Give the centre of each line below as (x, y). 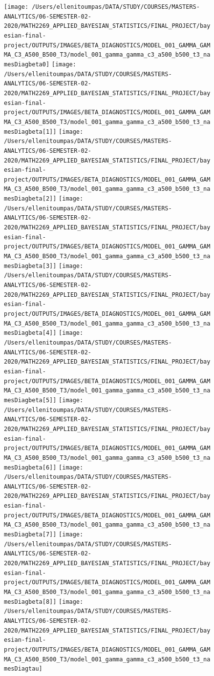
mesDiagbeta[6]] (30, 467)
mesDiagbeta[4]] (30, 333)
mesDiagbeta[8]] (30, 602)
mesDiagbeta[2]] (30, 199)
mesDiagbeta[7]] (30, 535)
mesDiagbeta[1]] (30, 132)
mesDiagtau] (23, 669)
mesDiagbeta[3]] (30, 266)
